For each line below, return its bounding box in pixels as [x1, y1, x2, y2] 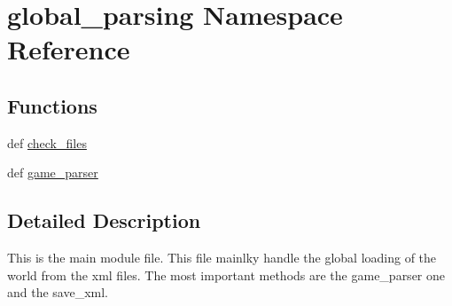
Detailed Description [7, 207, 201, 234]
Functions [7, 91, 97, 119]
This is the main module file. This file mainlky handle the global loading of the [7, 248, 437, 267]
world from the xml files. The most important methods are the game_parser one [7, 265, 446, 284]
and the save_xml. [7, 283, 109, 302]
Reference [7, 31, 130, 67]
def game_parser [7, 163, 98, 182]
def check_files [7, 133, 87, 152]
